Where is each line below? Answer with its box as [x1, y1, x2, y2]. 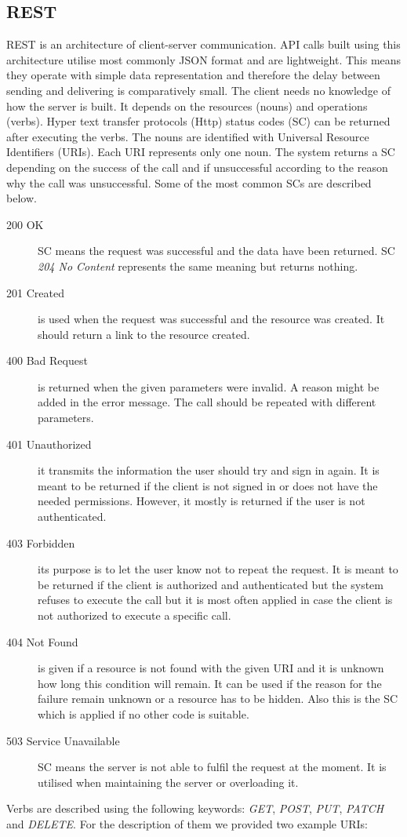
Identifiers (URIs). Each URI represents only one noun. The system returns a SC [6, 144, 395, 160]
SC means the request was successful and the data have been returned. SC [38, 242, 395, 259]
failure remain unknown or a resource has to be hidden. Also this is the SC [38, 690, 398, 707]
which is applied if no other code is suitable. [38, 705, 249, 722]
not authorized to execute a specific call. [38, 607, 231, 624]
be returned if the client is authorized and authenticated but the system [38, 576, 383, 592]
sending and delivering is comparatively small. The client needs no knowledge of [6, 82, 391, 98]
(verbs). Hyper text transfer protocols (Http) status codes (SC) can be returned [6, 113, 391, 129]
